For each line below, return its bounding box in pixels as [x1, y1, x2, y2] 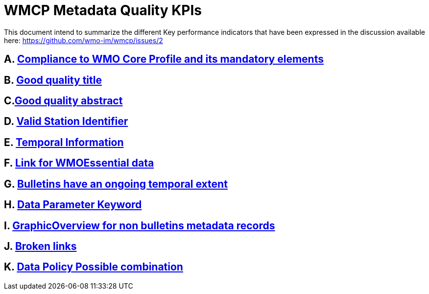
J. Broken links [4, 240, 77, 252]
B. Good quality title [4, 73, 102, 86]
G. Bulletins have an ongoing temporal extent [4, 177, 228, 190]
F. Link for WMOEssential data [4, 157, 154, 170]
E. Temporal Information [4, 136, 124, 148]
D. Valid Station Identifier [4, 115, 128, 128]
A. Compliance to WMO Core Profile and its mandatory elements [4, 53, 324, 66]
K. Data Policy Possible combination [4, 261, 183, 273]
